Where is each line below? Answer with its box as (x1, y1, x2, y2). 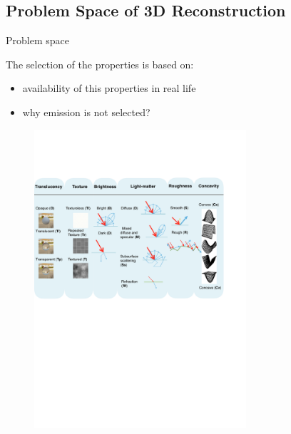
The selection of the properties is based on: (6, 56, 194, 71)
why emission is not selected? (22, 104, 150, 119)
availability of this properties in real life (22, 81, 196, 95)
